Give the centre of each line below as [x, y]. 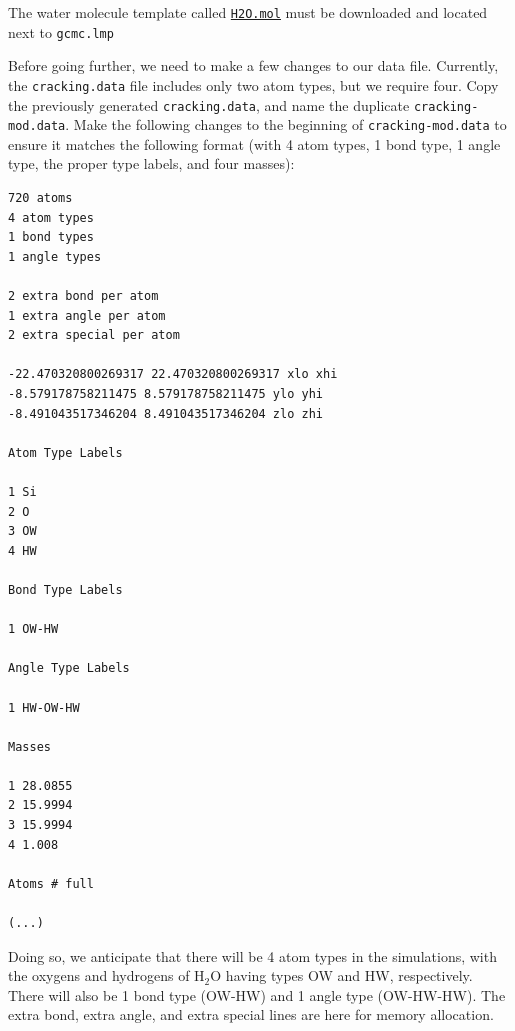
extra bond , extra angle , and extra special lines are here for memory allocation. [251, 1014]
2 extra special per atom [94, 335]
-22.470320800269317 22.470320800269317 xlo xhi [173, 374]
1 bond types [51, 237]
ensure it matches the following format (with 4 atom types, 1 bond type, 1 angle [254, 143]
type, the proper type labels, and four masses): [151, 163]
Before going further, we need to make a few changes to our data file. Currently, [253, 65]
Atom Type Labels [65, 452]
